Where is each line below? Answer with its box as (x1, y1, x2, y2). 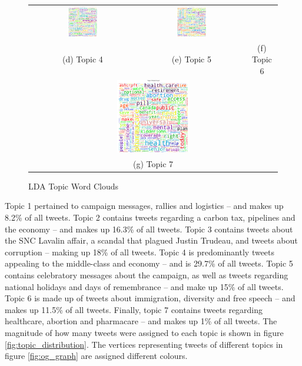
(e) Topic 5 (171, 53, 211, 65)
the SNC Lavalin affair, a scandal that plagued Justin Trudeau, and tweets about (5, 234, 298, 247)
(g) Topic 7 (132, 157, 174, 169)
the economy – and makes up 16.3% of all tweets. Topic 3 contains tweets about (5, 222, 293, 235)
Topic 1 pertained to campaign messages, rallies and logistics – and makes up (5, 199, 284, 212)
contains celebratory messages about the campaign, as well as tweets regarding (5, 268, 288, 281)
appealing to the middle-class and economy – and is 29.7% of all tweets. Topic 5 (5, 257, 293, 269)
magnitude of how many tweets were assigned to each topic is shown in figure (5, 326, 284, 338)
